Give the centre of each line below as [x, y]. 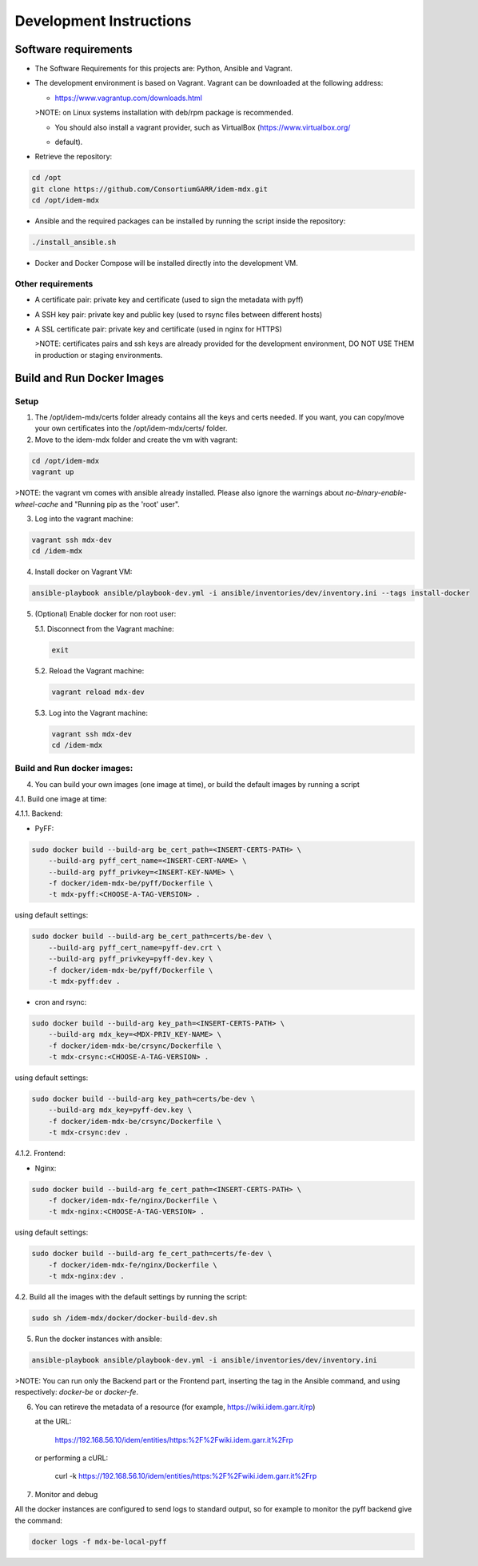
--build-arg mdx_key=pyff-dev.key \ [120, 1110]
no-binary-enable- [376, 493]
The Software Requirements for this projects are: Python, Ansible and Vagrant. [164, 69]
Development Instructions [103, 21]
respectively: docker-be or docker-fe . [77, 1392]
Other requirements [54, 283]
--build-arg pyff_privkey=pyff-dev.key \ [131, 959]
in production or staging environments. [99, 355]
